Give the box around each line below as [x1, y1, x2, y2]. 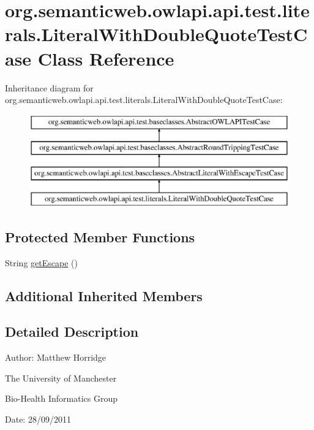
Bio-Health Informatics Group [5, 392, 118, 405]
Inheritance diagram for [5, 81, 94, 94]
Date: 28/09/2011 [5, 413, 71, 426]
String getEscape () [5, 256, 78, 269]
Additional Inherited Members [5, 286, 203, 305]
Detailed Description [5, 322, 139, 341]
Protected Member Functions [5, 227, 195, 246]
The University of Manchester [5, 371, 117, 384]
